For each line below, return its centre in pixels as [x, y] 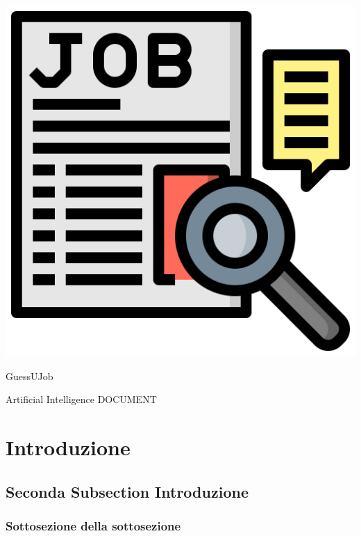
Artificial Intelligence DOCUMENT [81, 399]
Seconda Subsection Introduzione [127, 491]
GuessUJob [30, 376]
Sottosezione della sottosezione [93, 525]
